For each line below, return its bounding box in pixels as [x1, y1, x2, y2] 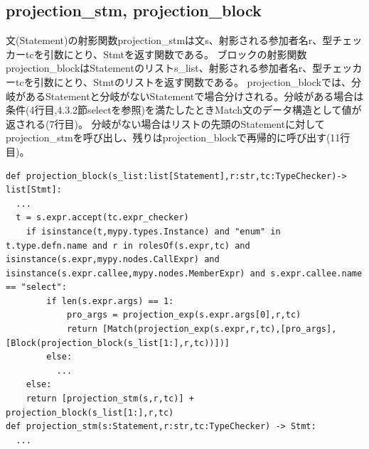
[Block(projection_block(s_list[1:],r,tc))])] [6, 337, 230, 348]
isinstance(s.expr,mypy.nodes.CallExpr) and [6, 254, 220, 265]
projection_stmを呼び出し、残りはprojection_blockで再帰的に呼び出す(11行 [6, 130, 351, 145]
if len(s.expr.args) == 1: [46, 296, 174, 306]
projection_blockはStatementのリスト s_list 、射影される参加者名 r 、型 [6, 60, 323, 75]
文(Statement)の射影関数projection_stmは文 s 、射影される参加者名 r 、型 [6, 33, 333, 48]
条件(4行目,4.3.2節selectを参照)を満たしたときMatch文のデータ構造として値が [6, 102, 362, 117]
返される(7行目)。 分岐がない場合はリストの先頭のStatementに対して [6, 116, 325, 131]
